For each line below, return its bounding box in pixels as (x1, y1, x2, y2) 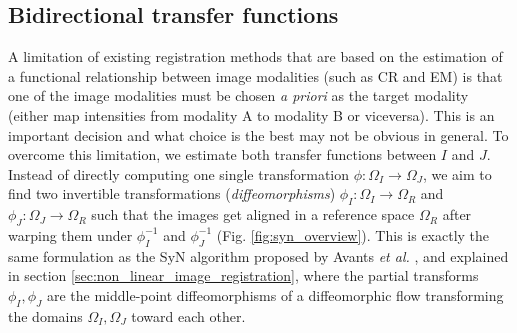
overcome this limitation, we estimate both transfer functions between (8, 144, 437, 165)
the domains (8, 305, 83, 326)
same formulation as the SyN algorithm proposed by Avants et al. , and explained (8, 245, 509, 266)
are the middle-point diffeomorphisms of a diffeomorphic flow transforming (46, 284, 504, 305)
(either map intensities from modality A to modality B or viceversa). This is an (8, 104, 495, 125)
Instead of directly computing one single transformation (8, 163, 350, 184)
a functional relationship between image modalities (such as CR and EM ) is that (8, 65, 503, 86)
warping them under (8, 224, 133, 245)
